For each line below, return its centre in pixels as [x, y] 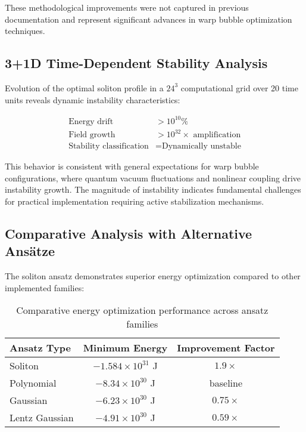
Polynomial [33, 383]
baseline [226, 383]
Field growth [92, 135]
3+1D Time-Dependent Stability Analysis [136, 63]
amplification [217, 135]
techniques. [25, 31]
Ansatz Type [40, 348]
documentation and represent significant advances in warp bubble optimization [149, 19]
